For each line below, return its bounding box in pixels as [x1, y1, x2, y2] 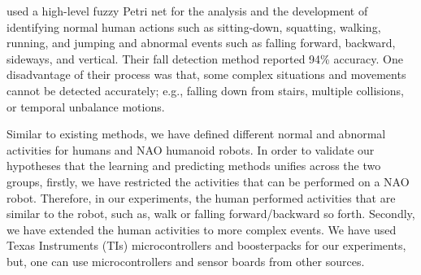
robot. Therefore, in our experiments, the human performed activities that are [7, 189, 396, 206]
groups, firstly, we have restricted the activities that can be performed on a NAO [7, 172, 410, 190]
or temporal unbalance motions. [7, 98, 165, 115]
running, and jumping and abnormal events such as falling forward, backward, [7, 34, 396, 51]
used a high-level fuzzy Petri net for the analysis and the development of [7, 2, 368, 19]
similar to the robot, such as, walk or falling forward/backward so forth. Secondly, [7, 205, 415, 222]
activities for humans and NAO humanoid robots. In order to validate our [7, 141, 375, 158]
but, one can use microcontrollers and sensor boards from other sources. [7, 252, 365, 269]
